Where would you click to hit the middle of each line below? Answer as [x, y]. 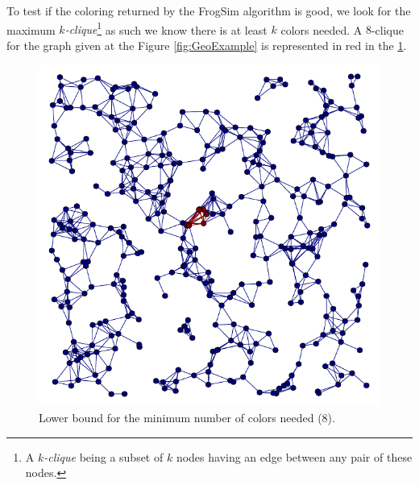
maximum [31, 29]
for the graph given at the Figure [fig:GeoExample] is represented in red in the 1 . [207, 45]
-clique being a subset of [104, 456]
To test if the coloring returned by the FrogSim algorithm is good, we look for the [209, 10]
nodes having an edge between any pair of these [294, 456]
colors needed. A [322, 29]
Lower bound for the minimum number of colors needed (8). [187, 418]
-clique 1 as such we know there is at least [166, 28]
